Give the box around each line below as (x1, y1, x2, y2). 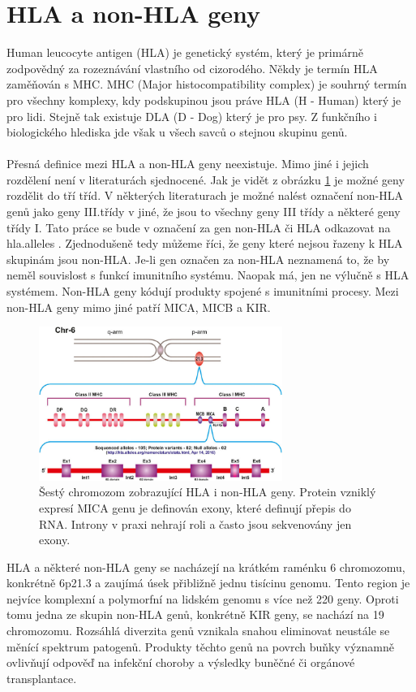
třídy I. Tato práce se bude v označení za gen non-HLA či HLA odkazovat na (6, 218, 391, 236)
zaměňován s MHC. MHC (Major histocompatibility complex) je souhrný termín (6, 76, 407, 93)
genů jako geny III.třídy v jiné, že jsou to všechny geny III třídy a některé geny (6, 203, 401, 220)
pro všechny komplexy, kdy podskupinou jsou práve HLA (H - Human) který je (6, 91, 401, 108)
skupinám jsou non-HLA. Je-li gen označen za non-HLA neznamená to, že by (6, 250, 390, 267)
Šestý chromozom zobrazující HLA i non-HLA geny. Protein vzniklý (39, 483, 376, 500)
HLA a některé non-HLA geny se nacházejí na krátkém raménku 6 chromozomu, (6, 558, 405, 575)
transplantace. (6, 669, 77, 686)
